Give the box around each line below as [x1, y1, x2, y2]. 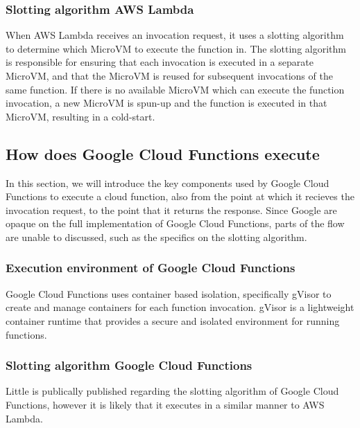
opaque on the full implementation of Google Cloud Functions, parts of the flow [6, 216, 345, 231]
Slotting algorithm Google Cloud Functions [6, 357, 252, 374]
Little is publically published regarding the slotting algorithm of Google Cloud [6, 384, 339, 398]
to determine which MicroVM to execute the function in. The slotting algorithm [6, 41, 346, 55]
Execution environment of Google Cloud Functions [6, 259, 295, 276]
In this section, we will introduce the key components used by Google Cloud [6, 175, 329, 190]
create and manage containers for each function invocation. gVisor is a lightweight [6, 300, 354, 314]
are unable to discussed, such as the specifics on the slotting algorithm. [6, 229, 307, 244]
